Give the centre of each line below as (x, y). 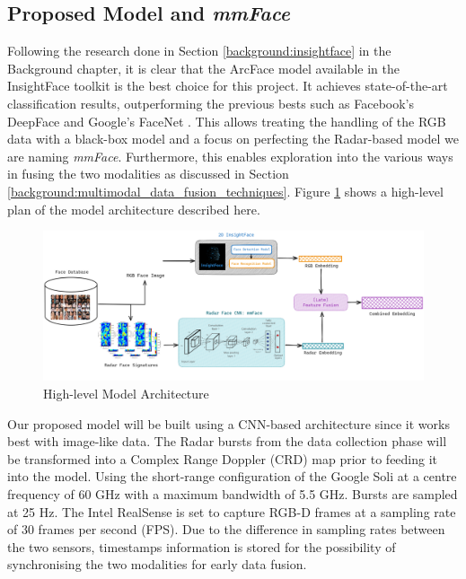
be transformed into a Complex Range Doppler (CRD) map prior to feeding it (223, 458)
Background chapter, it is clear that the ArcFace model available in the (203, 68)
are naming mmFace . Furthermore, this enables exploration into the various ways (230, 156)
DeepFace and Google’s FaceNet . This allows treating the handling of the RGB (227, 121)
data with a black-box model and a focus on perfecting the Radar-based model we (233, 139)
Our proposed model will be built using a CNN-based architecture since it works (229, 423)
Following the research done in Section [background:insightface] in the (199, 51)
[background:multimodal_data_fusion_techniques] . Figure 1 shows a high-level (225, 191)
